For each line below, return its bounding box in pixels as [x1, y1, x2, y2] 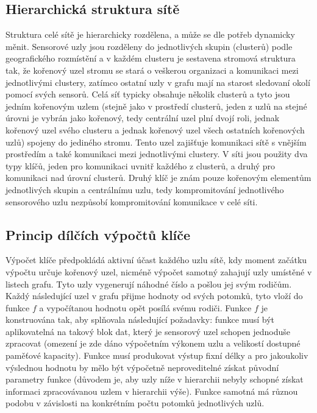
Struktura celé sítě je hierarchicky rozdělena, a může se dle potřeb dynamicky [5, 28, 295, 41]
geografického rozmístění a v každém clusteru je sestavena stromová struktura [5, 52, 296, 65]
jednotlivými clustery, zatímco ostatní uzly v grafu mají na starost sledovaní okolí [5, 76, 310, 88]
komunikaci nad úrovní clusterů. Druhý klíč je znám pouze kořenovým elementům [5, 171, 312, 184]
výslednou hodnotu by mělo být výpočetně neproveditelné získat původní [5, 361, 279, 373]
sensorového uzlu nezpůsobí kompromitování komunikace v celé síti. [5, 195, 258, 208]
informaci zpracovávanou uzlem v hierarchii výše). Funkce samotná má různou [5, 384, 298, 397]
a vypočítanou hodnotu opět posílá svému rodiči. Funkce [39, 301, 252, 314]
